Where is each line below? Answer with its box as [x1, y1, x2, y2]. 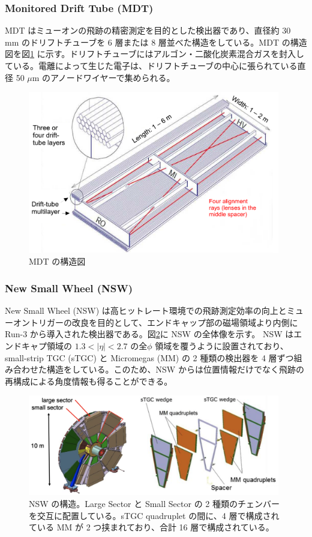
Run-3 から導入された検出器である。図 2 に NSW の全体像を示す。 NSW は [5, 328, 294, 340]
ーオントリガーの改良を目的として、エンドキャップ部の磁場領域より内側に [5, 316, 298, 328]
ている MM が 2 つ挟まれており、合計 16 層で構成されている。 [29, 521, 274, 533]
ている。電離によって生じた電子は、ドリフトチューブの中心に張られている [5, 59, 298, 71]
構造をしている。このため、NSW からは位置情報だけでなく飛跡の [46, 363, 304, 376]
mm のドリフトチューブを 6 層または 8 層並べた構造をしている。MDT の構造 [5, 35, 307, 48]
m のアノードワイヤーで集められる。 [32, 71, 175, 83]
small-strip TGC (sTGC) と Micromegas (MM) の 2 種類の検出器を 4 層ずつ [5, 351, 294, 364]
